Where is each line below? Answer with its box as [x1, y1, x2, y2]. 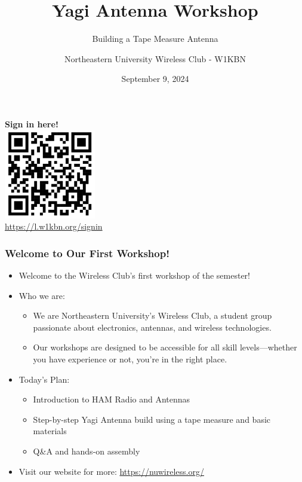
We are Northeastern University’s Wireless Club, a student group [33, 309, 272, 322]
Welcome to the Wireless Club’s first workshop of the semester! [19, 269, 250, 282]
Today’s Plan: [19, 373, 70, 385]
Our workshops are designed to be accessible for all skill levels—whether [33, 341, 297, 353]
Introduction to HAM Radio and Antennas [33, 393, 190, 405]
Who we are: [19, 289, 65, 301]
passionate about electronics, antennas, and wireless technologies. [33, 321, 272, 333]
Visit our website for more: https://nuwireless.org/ [19, 465, 204, 477]
